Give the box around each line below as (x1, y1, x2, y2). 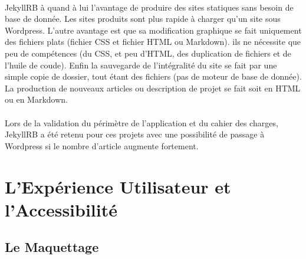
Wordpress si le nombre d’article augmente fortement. (5, 139, 199, 152)
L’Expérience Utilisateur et (5, 174, 231, 198)
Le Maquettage (5, 238, 99, 256)
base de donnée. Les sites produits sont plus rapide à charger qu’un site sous (5, 12, 281, 25)
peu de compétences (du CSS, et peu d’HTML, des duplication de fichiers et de (5, 47, 291, 59)
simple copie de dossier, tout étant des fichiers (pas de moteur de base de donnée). (5, 70, 302, 83)
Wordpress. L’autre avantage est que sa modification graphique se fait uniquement (5, 24, 302, 36)
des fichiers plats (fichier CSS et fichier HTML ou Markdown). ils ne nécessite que (5, 35, 301, 48)
